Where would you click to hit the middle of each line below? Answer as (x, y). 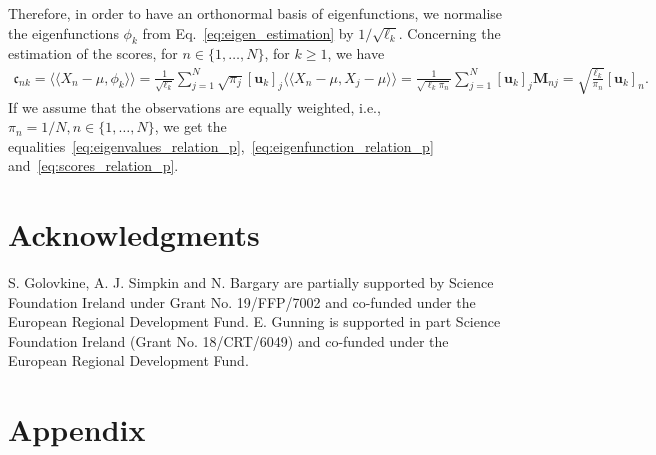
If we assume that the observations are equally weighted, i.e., (194, 106)
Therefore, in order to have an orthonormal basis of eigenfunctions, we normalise (255, 13)
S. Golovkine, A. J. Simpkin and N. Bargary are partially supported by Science (251, 282)
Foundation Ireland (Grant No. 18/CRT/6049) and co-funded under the (228, 340)
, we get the (190, 126)
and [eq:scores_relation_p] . (93, 165)
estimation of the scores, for (93, 53)
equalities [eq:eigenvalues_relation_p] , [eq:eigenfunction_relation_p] (221, 145)
